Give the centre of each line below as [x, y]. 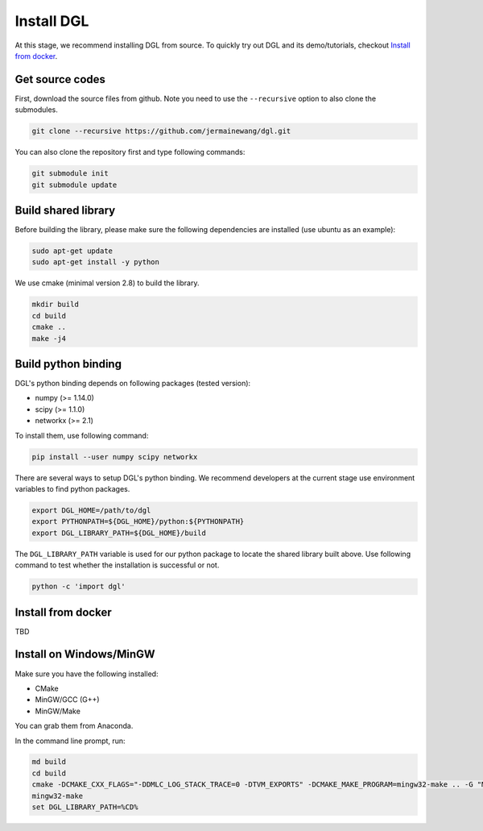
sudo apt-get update [72, 251]
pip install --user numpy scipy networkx [115, 457]
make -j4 [49, 338]
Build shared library [65, 210]
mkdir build [56, 305]
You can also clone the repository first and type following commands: [130, 152]
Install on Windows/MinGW [85, 654]
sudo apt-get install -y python [96, 262]
